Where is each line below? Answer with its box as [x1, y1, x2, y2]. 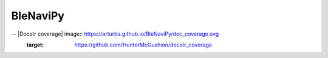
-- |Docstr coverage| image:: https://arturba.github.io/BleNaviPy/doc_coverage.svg [11, 30, 219, 37]
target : [26, 41, 44, 48]
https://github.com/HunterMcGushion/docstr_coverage [74, 41, 213, 48]
